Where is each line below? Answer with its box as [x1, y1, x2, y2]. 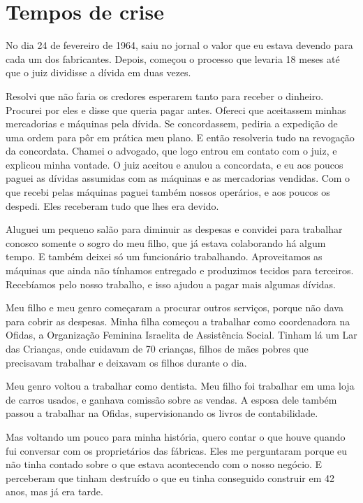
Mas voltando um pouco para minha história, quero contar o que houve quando [6, 429, 346, 444]
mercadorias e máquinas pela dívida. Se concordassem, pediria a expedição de [6, 116, 338, 131]
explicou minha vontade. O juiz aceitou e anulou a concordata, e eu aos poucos [6, 157, 343, 171]
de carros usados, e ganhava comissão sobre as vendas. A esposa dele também [6, 392, 337, 406]
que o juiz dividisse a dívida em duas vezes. [6, 65, 191, 80]
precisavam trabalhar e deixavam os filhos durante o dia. [6, 355, 247, 369]
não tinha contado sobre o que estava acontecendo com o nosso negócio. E [6, 457, 323, 472]
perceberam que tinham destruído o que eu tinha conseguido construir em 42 [6, 470, 334, 485]
